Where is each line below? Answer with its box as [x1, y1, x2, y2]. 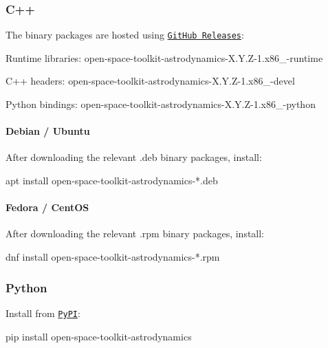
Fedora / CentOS [6, 200, 89, 215]
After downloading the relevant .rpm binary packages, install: [6, 226, 265, 241]
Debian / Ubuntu [6, 124, 90, 138]
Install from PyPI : [6, 305, 80, 320]
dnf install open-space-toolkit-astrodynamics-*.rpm [6, 250, 220, 264]
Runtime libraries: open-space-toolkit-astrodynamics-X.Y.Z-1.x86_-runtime [6, 50, 323, 65]
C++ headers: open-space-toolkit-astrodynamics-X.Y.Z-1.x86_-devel [6, 74, 295, 88]
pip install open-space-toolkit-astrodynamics [6, 329, 192, 343]
